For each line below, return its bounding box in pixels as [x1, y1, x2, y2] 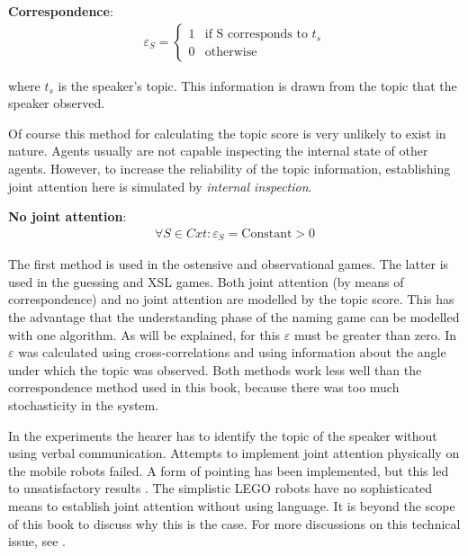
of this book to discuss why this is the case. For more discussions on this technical [8, 514, 461, 533]
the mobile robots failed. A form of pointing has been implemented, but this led [8, 461, 449, 480]
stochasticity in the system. [8, 396, 159, 415]
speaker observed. [8, 94, 105, 112]
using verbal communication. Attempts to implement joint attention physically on [8, 444, 460, 462]
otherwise [204, 45, 257, 58]
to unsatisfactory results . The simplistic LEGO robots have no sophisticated [8, 479, 433, 498]
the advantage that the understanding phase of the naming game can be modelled [8, 308, 460, 327]
